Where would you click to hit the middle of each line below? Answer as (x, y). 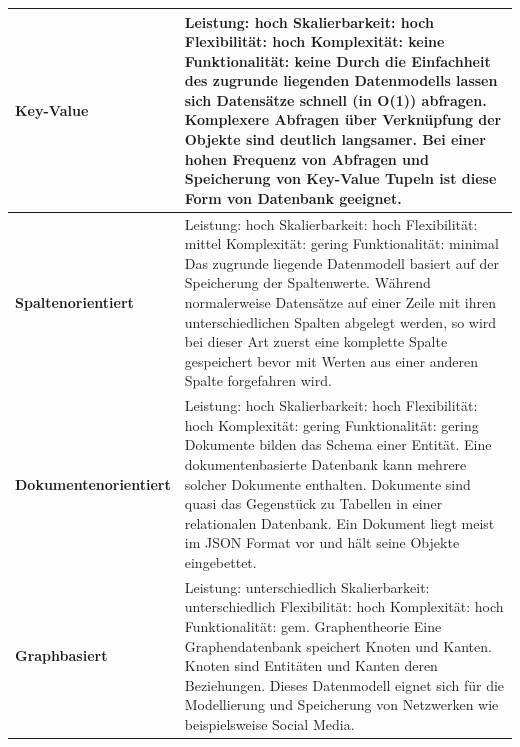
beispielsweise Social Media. (269, 724)
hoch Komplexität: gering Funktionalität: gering (331, 424)
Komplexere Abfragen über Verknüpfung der (343, 119)
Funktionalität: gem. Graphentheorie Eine (313, 626)
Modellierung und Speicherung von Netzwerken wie (341, 704)
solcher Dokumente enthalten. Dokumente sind (327, 483)
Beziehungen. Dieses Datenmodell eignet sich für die (344, 684)
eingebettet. (220, 562)
